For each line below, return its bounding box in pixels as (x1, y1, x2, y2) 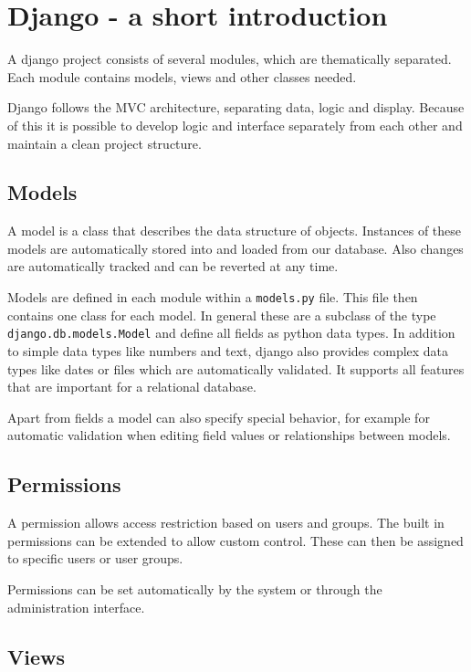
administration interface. (7, 597, 145, 616)
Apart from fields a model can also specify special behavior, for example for (7, 407, 430, 426)
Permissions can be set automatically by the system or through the (7, 579, 382, 598)
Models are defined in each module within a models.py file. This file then (7, 288, 418, 307)
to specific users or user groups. (7, 549, 183, 568)
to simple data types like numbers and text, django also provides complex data (7, 341, 449, 360)
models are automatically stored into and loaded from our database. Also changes (7, 238, 464, 257)
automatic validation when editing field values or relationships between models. (7, 425, 451, 445)
